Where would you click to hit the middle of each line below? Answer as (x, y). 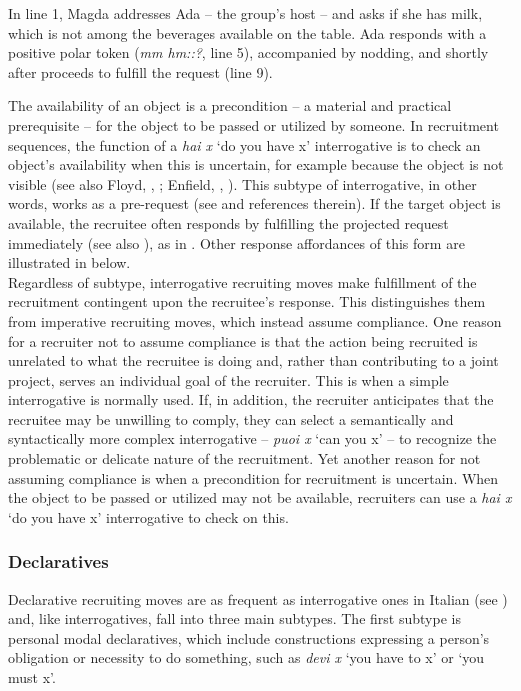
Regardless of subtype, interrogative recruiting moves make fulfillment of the (242, 281)
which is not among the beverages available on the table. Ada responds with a (247, 32)
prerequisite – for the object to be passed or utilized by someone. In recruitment (253, 124)
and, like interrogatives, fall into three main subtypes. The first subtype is (234, 618)
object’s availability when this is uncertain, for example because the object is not (256, 164)
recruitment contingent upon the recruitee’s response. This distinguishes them (247, 301)
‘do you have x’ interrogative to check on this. (148, 516)
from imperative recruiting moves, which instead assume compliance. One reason (255, 320)
